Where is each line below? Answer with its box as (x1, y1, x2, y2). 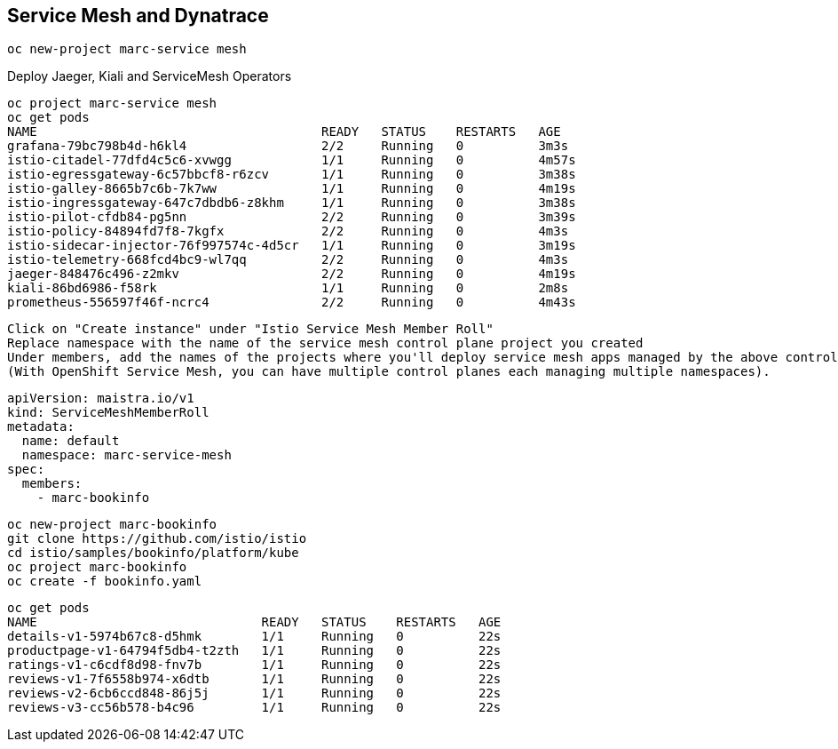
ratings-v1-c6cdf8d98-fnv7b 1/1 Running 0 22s (7, 657, 502, 673)
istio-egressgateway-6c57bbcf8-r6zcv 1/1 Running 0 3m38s (7, 167, 576, 182)
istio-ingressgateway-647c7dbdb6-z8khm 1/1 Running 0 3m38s (7, 195, 576, 211)
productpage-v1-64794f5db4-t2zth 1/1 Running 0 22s (7, 643, 502, 658)
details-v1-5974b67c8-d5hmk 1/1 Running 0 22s (7, 629, 502, 644)
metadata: (7, 419, 75, 434)
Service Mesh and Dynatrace (7, 4, 269, 27)
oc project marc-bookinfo (7, 560, 187, 575)
